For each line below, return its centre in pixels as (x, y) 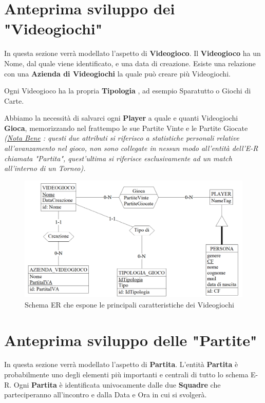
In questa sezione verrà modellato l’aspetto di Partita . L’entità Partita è (121, 364)
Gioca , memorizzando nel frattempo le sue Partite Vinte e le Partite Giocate (126, 128)
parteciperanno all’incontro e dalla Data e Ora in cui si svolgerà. (106, 395)
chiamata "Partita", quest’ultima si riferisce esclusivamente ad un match (118, 158)
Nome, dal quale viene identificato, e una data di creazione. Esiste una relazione (130, 63)
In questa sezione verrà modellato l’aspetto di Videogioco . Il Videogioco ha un (132, 53)
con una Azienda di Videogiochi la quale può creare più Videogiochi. (117, 73)
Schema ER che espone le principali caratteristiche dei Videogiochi (129, 304)
